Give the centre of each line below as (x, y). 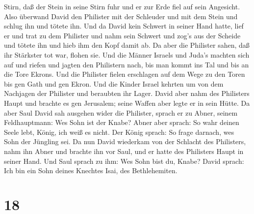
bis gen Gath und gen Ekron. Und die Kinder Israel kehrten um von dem (114, 83)
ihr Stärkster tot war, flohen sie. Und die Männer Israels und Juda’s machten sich (127, 54)
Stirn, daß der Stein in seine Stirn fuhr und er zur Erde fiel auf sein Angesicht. (122, 6)
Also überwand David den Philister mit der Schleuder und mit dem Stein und (121, 16)
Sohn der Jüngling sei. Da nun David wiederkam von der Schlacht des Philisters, (125, 141)
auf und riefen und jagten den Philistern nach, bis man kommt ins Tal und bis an (127, 64)
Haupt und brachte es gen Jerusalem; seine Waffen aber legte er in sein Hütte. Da (127, 103)
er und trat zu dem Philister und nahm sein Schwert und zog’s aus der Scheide (122, 35)
